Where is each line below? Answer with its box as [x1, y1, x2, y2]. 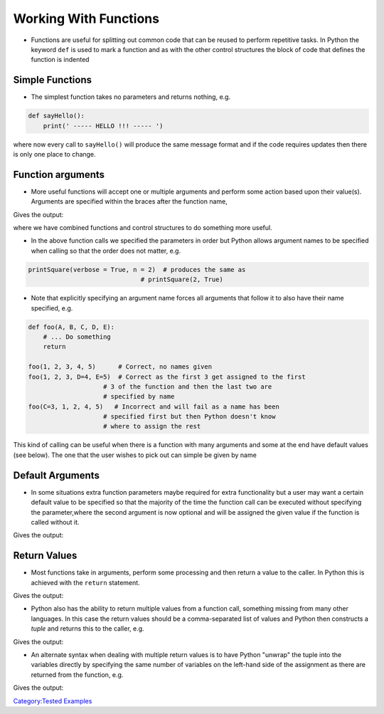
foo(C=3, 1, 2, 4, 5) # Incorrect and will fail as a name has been [28, 402, 280, 411]
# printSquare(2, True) [140, 275, 223, 284]
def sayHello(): [28, 112, 85, 120]
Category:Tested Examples [13, 696, 92, 705]
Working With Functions [13, 11, 160, 26]
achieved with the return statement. [31, 578, 140, 587]
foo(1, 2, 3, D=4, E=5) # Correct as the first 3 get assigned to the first [28, 372, 306, 381]
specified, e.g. [31, 303, 73, 313]
